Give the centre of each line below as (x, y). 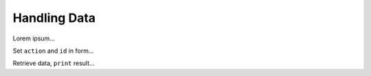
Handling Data (54, 18)
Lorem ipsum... (34, 38)
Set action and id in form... (53, 51)
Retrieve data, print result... (54, 63)
